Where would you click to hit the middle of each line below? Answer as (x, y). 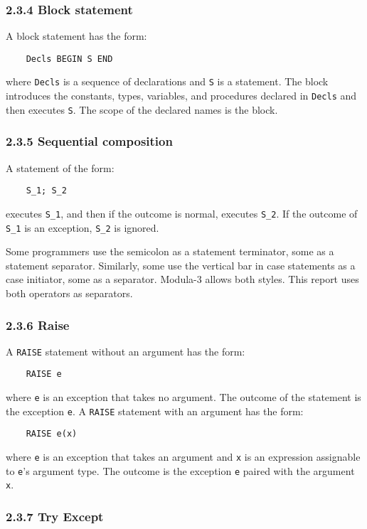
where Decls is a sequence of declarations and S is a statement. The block (167, 81)
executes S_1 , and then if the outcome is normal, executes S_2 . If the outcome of (182, 213)
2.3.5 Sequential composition (89, 141)
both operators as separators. (69, 293)
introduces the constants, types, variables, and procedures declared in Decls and (181, 96)
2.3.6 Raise (38, 325)
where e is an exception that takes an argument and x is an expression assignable (183, 457)
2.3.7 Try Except (55, 516)
